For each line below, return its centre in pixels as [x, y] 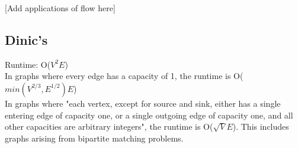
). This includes [261, 126]
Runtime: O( [28, 64]
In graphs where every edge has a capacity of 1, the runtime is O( [124, 76]
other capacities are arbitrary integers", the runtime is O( [109, 126]
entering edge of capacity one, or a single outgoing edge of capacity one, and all [149, 115]
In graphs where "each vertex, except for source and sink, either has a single [143, 103]
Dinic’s [26, 39]
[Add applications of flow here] [60, 8]
